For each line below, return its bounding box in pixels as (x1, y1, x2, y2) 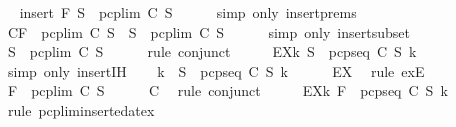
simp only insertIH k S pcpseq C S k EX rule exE (7, 60, 425, 81)
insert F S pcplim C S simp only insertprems (19, 2, 357, 22)
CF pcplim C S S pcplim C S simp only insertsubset (7, 21, 410, 42)
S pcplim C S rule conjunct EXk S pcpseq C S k (7, 41, 417, 62)
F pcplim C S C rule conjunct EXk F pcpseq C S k (7, 80, 448, 101)
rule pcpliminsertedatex (7, 99, 155, 120)
